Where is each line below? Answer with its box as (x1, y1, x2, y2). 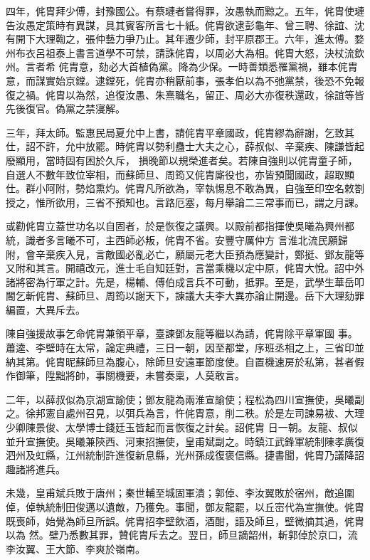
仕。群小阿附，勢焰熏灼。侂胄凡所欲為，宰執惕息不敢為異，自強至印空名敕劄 (6, 181, 364, 196)
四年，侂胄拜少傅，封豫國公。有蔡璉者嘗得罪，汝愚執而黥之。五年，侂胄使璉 (6, 4, 364, 18)
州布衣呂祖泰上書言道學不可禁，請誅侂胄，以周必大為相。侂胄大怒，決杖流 (6, 45, 354, 60)
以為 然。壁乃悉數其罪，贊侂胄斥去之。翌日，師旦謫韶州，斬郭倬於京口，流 (6, 527, 358, 542)
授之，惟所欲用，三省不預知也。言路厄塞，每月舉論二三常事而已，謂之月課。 (6, 194, 364, 209)
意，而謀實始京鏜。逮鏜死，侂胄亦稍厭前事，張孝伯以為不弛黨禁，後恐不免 (6, 73, 354, 88)
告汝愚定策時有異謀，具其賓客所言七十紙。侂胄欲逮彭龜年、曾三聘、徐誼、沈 (6, 17, 364, 32)
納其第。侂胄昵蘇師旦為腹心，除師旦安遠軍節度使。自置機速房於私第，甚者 (6, 354, 354, 369)
